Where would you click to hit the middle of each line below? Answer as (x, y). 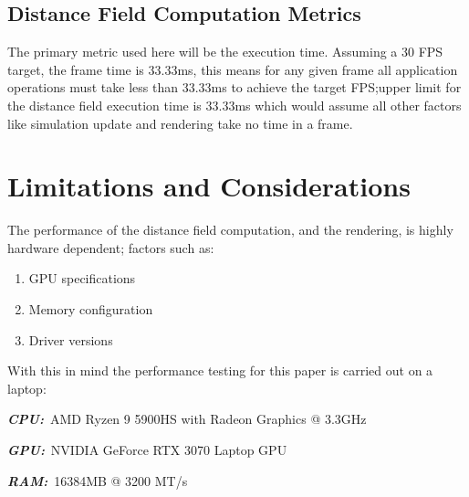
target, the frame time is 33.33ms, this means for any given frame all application (233, 69)
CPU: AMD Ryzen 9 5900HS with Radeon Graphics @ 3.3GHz (187, 419)
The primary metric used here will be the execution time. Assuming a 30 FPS (225, 52)
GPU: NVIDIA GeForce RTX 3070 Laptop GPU (147, 450)
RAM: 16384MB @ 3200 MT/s (98, 480)
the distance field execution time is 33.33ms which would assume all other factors (234, 105)
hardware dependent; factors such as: (111, 247)
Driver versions (71, 339)
